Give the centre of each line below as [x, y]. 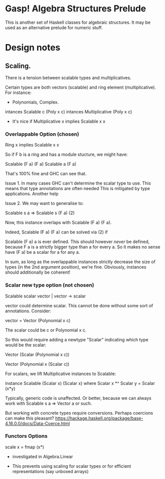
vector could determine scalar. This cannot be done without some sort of [79, 305]
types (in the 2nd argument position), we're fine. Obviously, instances [76, 267]
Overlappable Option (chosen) [42, 134]
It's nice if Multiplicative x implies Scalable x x [59, 121]
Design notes [33, 48]
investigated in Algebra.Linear [43, 456]
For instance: [18, 93]
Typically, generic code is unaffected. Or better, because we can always [78, 398]
